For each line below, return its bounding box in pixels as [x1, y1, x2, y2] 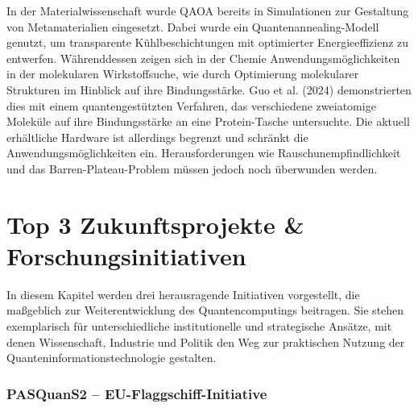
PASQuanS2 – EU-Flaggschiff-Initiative [6, 383, 267, 403]
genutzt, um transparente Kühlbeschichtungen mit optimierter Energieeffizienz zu [6, 34, 409, 51]
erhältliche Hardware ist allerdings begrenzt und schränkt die [6, 128, 308, 145]
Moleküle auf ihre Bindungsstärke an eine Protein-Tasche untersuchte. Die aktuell [6, 113, 410, 130]
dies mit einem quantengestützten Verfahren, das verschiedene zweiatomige [6, 97, 376, 114]
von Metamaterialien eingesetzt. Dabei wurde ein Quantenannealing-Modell [6, 18, 379, 35]
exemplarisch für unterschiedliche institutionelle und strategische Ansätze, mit [6, 318, 392, 335]
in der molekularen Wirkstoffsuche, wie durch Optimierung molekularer [6, 65, 359, 82]
